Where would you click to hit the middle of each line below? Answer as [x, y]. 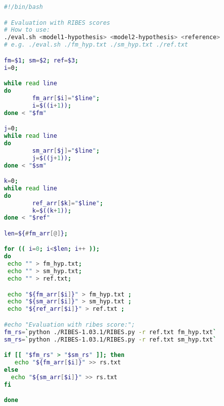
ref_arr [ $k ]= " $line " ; [68, 203]
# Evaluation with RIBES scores [57, 23]
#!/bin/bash [23, 7]
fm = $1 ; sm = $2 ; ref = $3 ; [41, 60]
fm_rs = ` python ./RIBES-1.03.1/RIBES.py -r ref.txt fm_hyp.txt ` [110, 332]
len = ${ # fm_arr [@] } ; [36, 233]
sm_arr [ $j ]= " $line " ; [66, 150]
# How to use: [27, 30]
